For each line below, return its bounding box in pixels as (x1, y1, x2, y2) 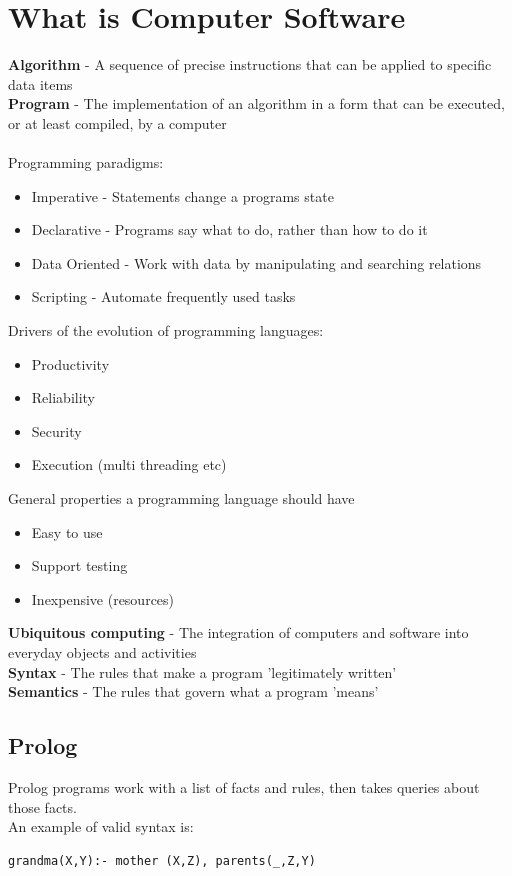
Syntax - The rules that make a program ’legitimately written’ (8, 661, 397, 682)
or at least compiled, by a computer (8, 112, 227, 133)
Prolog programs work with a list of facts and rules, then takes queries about (8, 776, 480, 797)
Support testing (31, 555, 128, 576)
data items (8, 73, 73, 94)
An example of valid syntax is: (8, 816, 194, 837)
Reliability (31, 387, 96, 408)
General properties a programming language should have (8, 488, 355, 509)
